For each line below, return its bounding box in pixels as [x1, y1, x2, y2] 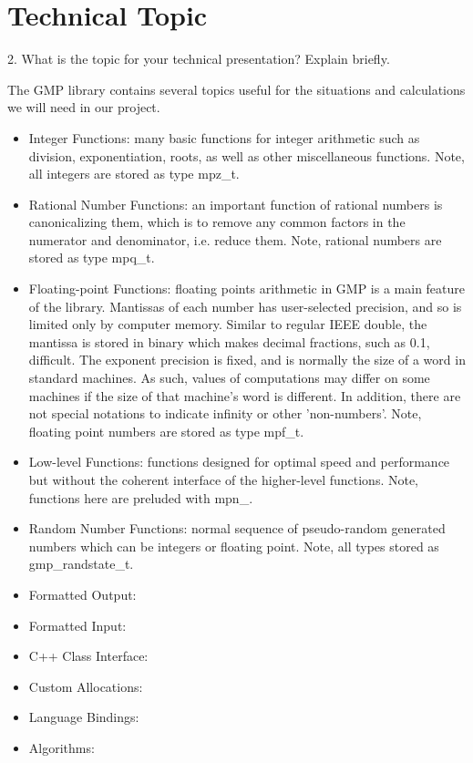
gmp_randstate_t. [28, 554, 134, 573]
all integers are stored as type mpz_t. [28, 164, 240, 183]
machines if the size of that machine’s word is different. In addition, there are [28, 386, 461, 405]
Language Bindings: [28, 707, 139, 727]
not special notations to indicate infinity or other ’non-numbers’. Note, [28, 404, 422, 423]
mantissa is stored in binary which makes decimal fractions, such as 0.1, [28, 332, 430, 351]
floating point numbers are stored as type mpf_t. [28, 421, 304, 440]
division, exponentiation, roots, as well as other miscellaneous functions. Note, [28, 146, 465, 165]
